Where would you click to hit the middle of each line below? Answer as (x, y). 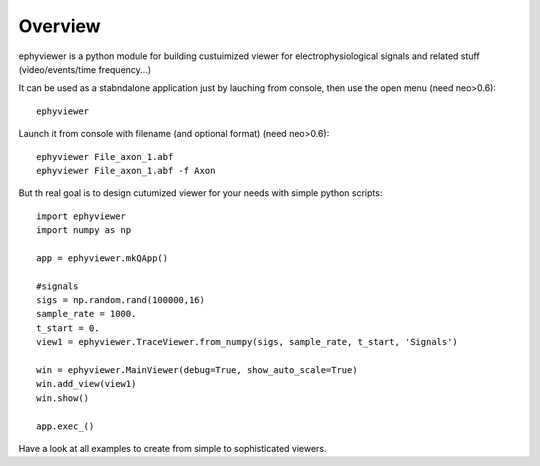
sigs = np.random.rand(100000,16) (120, 300)
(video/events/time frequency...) (85, 69)
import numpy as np (84, 230)
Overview (59, 26)
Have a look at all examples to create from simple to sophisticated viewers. (172, 448)
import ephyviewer (81, 216)
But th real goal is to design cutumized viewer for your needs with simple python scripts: (200, 193)
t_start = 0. (68, 328)
